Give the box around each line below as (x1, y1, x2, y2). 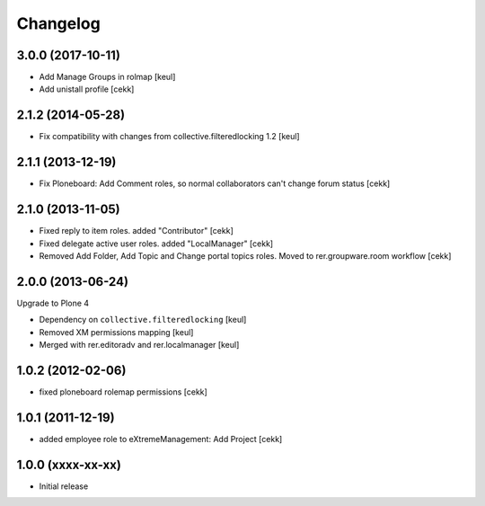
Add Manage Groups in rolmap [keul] (39, 72, 176, 83)
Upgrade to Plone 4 (16, 297, 90, 308)
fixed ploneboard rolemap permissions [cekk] (39, 386, 208, 397)
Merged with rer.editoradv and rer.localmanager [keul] (39, 340, 240, 351)
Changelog (16, 13, 101, 33)
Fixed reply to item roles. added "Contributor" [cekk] (39, 226, 234, 236)
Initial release (39, 481, 89, 492)
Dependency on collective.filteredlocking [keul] (39, 315, 247, 325)
